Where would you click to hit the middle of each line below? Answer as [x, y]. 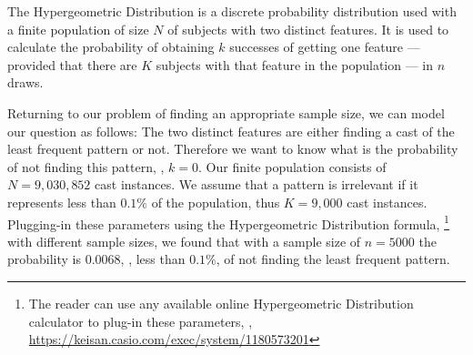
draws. [25, 82]
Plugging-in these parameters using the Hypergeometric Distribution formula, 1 [228, 222]
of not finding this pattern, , [86, 166]
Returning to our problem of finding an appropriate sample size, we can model [226, 112]
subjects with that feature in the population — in [295, 64]
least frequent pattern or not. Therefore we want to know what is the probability [233, 149]
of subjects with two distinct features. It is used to [308, 29]
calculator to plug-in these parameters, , [141, 321]
